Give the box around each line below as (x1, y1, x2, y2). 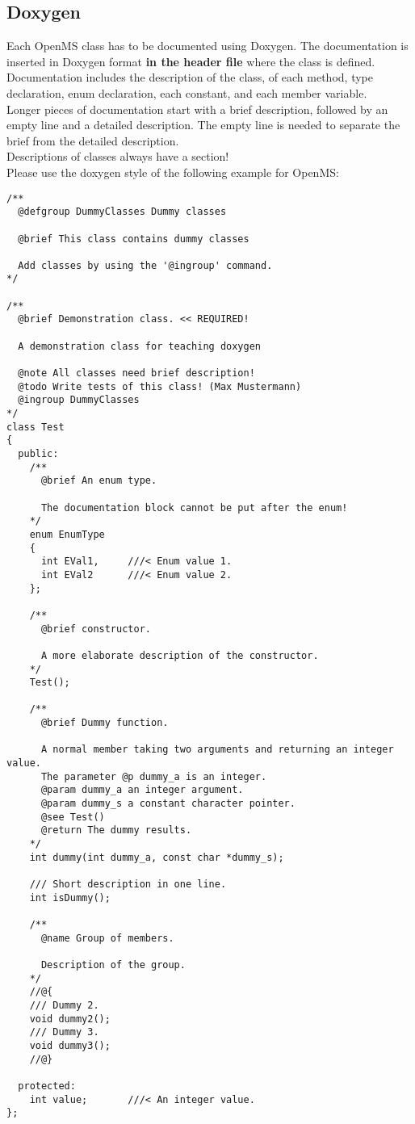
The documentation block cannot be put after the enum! (40, 501, 348, 514)
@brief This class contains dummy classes (18, 233, 249, 245)
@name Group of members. (40, 932, 174, 944)
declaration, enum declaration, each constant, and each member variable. (6, 84, 367, 101)
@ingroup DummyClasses (18, 394, 140, 406)
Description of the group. (40, 958, 186, 971)
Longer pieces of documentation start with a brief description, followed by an (6, 100, 388, 117)
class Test (6, 421, 65, 433)
